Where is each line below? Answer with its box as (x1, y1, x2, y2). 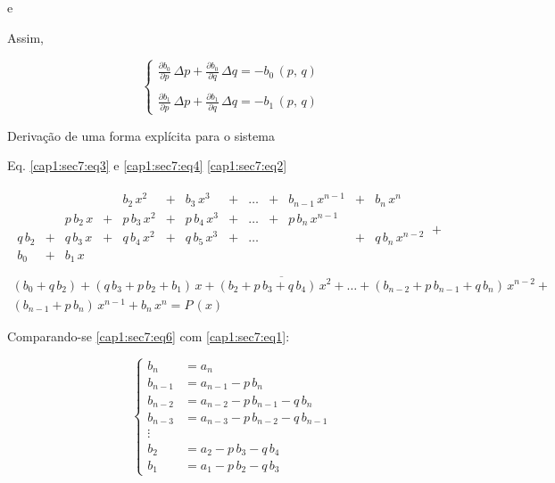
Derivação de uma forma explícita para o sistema (7, 126, 275, 144)
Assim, (7, 28, 44, 46)
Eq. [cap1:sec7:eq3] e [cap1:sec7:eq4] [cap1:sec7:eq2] (7, 156, 287, 175)
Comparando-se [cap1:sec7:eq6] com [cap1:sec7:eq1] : (7, 326, 290, 345)
